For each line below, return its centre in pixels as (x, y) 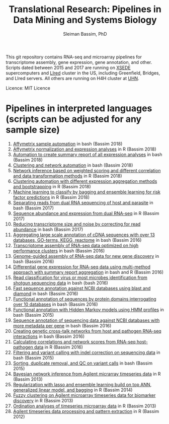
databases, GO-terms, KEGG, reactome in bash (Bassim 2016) (77, 240)
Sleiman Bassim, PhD (85, 34)
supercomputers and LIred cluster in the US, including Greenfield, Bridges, (83, 73)
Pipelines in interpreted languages (79, 109)
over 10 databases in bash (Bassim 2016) (55, 304)
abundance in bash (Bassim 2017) (48, 229)
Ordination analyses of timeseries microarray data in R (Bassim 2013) (84, 406)
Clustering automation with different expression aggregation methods (85, 181)
